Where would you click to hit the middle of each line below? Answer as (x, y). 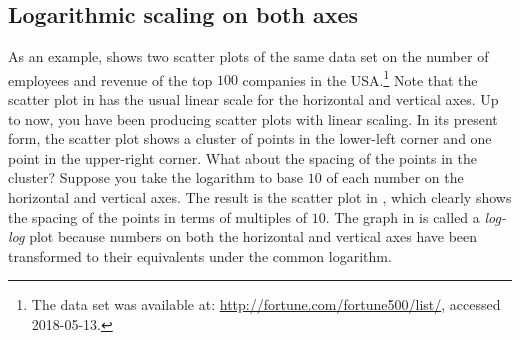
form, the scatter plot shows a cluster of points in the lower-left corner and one (250, 138)
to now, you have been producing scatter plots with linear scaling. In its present (253, 118)
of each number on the (395, 177)
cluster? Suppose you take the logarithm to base (156, 177)
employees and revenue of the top (110, 79)
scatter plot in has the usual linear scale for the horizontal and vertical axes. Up (253, 99)
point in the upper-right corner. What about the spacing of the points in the (242, 157)
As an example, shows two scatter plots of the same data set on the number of (248, 56)
